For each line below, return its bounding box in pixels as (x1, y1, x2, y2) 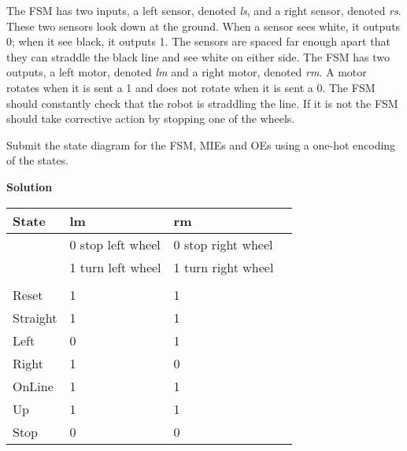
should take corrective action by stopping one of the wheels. (6, 110, 295, 127)
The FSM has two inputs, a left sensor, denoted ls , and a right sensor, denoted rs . (6, 2, 401, 18)
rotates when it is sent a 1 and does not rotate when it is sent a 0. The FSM (6, 79, 376, 95)
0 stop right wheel (173, 235, 273, 253)
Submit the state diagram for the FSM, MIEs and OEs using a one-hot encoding (6, 136, 396, 153)
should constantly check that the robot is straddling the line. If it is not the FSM (6, 94, 398, 111)
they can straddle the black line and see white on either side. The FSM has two (6, 48, 390, 65)
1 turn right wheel (173, 257, 274, 276)
